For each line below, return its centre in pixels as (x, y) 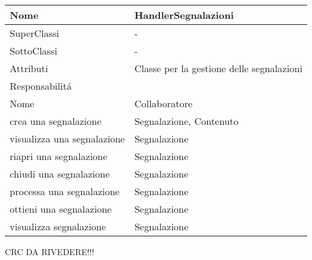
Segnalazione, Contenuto (186, 121)
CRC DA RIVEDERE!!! (50, 252)
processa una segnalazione (65, 191)
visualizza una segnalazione (67, 138)
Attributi (29, 68)
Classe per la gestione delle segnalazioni (218, 68)
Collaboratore (163, 103)
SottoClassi (34, 51)
